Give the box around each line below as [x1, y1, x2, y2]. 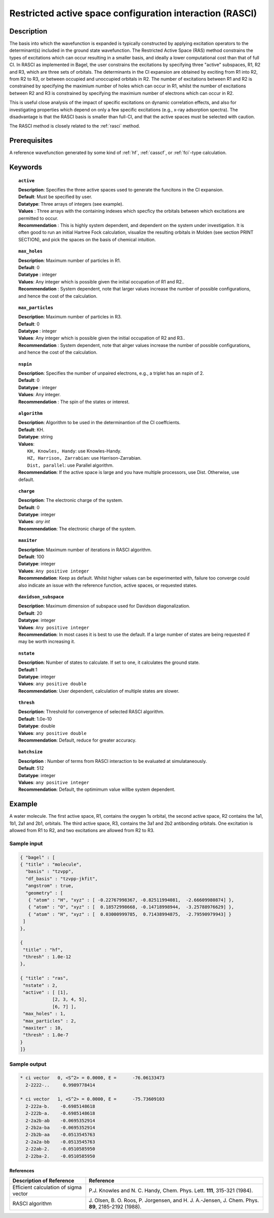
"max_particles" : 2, [23, 1018, 77, 1023]
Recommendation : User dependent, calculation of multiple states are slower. [18, 688, 180, 694]
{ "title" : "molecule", [20, 861, 82, 867]
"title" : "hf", [23, 947, 63, 952]
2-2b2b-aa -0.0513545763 [25, 1132, 95, 1138]
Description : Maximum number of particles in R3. [18, 314, 122, 320]
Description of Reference [12, 1177, 75, 1184]
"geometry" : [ [25, 890, 63, 896]
